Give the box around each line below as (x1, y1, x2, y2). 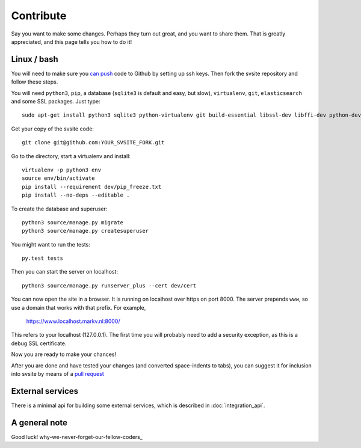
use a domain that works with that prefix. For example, (11, 304, 146, 311)
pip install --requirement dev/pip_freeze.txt (22, 183, 162, 190)
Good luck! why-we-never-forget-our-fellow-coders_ (11, 433, 143, 440)
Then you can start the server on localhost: (11, 268, 119, 275)
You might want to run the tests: (11, 241, 90, 248)
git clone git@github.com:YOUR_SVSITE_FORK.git (22, 139, 165, 146)
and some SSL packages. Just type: (11, 98, 100, 105)
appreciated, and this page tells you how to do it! (11, 38, 132, 45)
